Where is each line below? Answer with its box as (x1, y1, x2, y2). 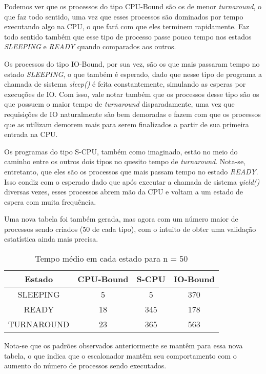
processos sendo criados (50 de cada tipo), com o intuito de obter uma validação (4, 223, 256, 234)
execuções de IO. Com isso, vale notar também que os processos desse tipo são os (4, 88, 259, 99)
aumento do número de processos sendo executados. (4, 360, 167, 371)
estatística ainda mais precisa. (4, 233, 98, 244)
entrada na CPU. (4, 129, 58, 140)
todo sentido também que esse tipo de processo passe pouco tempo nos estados (4, 31, 252, 42)
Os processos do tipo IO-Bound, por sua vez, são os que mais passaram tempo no (4, 58, 260, 69)
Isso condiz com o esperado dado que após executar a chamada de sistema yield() (4, 176, 260, 187)
